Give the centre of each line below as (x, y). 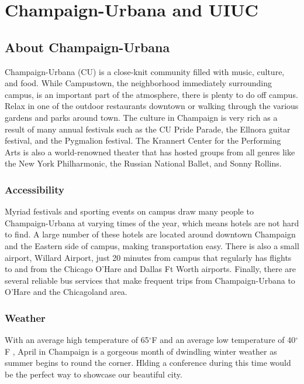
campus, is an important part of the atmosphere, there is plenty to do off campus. (151, 94)
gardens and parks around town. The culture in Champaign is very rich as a (141, 117)
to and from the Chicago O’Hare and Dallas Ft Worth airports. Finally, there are (151, 269)
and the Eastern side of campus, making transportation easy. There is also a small (152, 245)
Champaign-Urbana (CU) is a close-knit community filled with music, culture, (145, 71)
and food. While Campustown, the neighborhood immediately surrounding (138, 83)
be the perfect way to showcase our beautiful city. (94, 374)
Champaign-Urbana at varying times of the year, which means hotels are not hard (152, 222)
